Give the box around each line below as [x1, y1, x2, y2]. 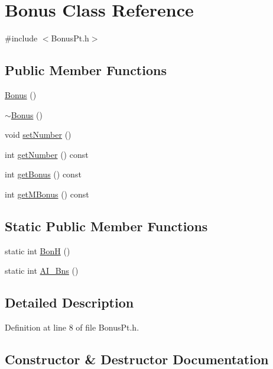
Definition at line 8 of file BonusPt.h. [5, 321, 139, 334]
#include [5, 32, 38, 44]
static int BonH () [5, 244, 70, 257]
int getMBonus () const [5, 187, 89, 200]
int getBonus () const [5, 168, 82, 180]
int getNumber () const [5, 148, 89, 160]
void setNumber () [5, 128, 71, 141]
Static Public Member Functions [5, 216, 208, 235]
